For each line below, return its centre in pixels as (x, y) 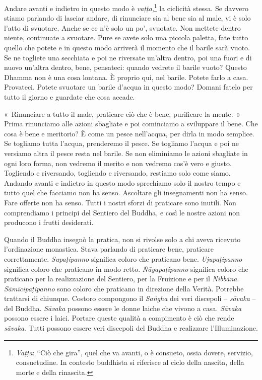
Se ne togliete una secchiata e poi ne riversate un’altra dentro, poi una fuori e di (128, 57)
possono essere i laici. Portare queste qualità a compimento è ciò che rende (119, 318)
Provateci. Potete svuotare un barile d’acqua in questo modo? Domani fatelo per (128, 87)
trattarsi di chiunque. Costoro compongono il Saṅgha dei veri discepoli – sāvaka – (130, 298)
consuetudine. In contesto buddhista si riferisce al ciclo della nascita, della (130, 362)
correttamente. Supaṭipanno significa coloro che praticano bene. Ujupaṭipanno (123, 258)
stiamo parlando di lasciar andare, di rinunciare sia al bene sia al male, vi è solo (127, 18)
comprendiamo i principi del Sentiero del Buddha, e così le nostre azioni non (122, 212)
